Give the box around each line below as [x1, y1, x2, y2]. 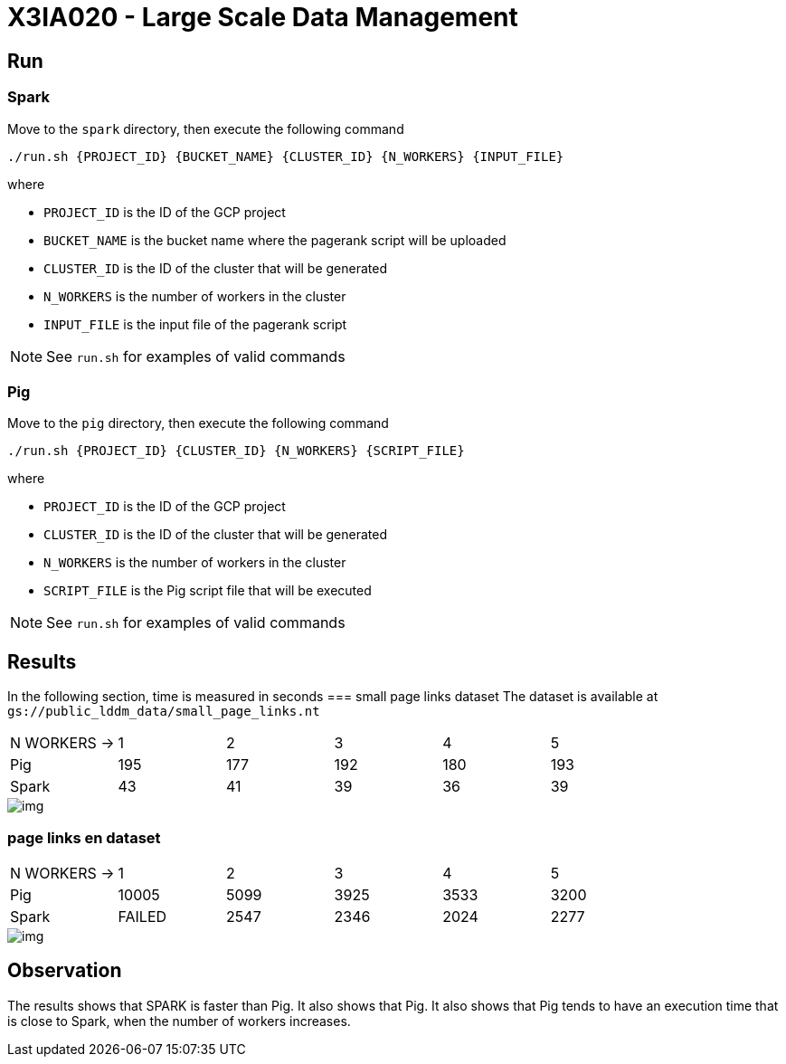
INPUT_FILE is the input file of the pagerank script [43, 316, 347, 332]
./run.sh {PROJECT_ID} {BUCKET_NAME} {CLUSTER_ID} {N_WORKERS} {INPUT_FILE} [7, 148, 564, 164]
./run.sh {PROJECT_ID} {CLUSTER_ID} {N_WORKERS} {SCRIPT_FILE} [7, 443, 465, 459]
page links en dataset [7, 828, 161, 847]
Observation [7, 959, 122, 983]
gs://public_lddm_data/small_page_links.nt [7, 704, 320, 719]
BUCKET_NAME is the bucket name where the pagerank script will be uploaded [43, 232, 507, 248]
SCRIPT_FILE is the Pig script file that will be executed [43, 583, 372, 599]
